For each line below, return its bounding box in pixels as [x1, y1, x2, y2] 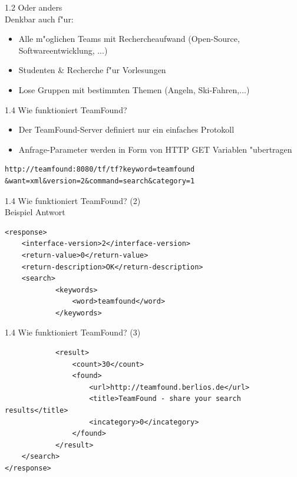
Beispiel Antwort [5, 206, 65, 218]
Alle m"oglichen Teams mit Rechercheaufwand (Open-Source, [18, 32, 240, 45]
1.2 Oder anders [5, 1, 62, 13]
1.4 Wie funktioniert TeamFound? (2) [5, 194, 141, 206]
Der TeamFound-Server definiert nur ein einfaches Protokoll [18, 123, 235, 136]
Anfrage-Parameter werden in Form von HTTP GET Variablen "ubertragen [18, 143, 292, 155]
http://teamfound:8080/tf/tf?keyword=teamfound [5, 165, 195, 174]
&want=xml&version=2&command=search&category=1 [5, 176, 195, 185]
